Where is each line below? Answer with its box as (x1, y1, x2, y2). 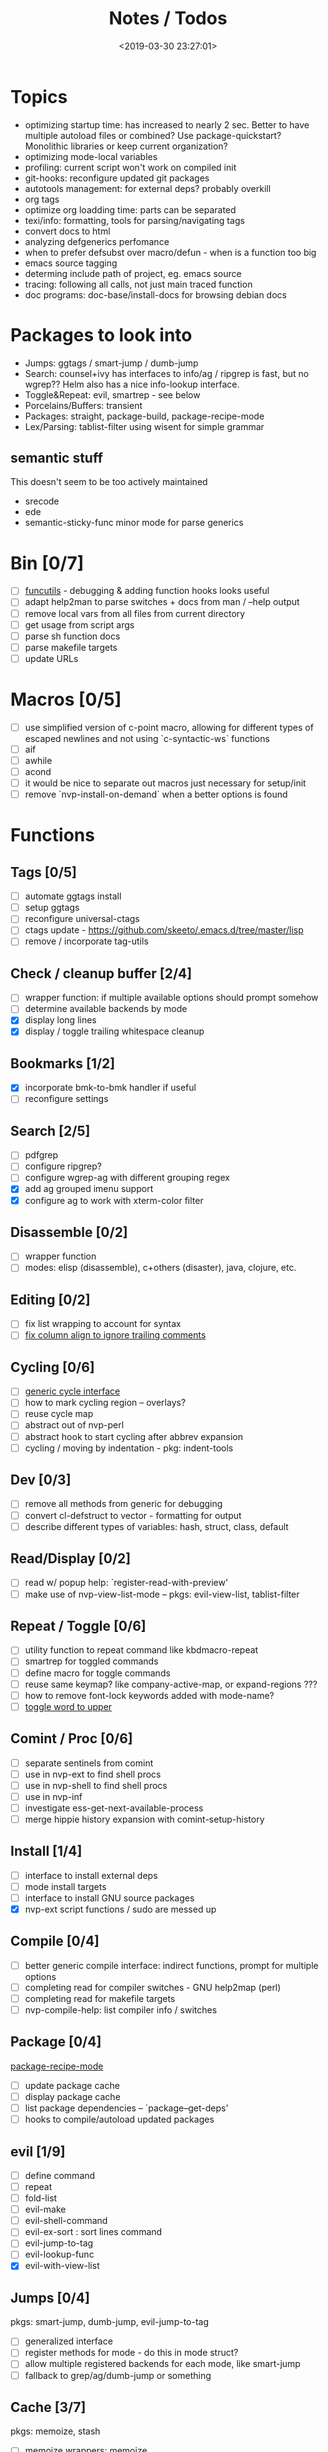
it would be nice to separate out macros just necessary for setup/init (24, 777, 307, 789)
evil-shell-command (24, 2215, 108, 2227)
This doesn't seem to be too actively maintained (10, 476, 208, 488)
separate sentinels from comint (24, 1757, 154, 1769)
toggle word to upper (24, 1700, 113, 1712)
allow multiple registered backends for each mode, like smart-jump (24, 2358, 301, 2370)
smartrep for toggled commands (24, 1655, 159, 1667)
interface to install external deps (24, 1869, 158, 1881)
